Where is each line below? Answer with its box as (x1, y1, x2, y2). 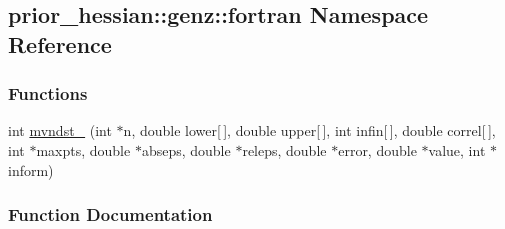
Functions (8, 81, 88, 106)
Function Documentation (8, 202, 213, 227)
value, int (428, 139, 486, 160)
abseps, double (141, 139, 231, 160)
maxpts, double (36, 139, 131, 160)
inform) (8, 159, 54, 180)
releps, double (242, 139, 327, 160)
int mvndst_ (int (8, 120, 112, 141)
